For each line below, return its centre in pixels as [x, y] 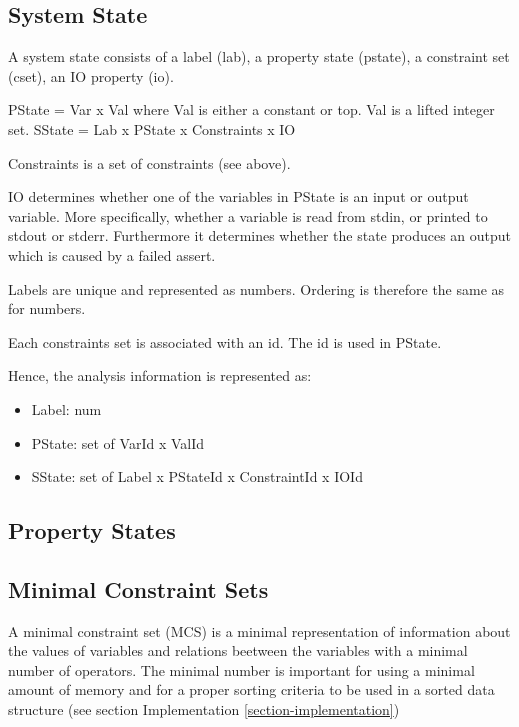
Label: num [66, 408]
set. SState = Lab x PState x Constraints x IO [152, 128]
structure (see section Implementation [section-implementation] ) [204, 709]
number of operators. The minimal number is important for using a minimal [241, 669]
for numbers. [47, 308]
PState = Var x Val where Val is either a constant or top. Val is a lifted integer [251, 109]
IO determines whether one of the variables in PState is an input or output [238, 196]
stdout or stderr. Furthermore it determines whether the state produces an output [260, 235]
